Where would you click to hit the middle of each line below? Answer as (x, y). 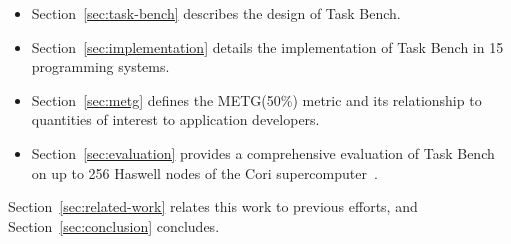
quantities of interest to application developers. (175, 119)
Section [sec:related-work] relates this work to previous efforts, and (213, 206)
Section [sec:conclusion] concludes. (114, 225)
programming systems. (100, 66)
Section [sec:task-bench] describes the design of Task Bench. (216, 13)
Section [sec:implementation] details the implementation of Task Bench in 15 (267, 46)
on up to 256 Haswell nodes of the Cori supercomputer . (204, 172)
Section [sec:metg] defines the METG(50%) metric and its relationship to (256, 99)
